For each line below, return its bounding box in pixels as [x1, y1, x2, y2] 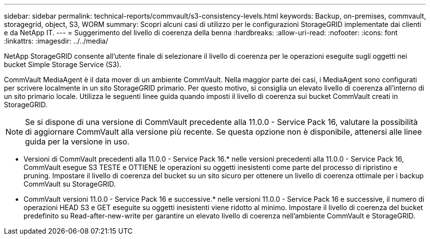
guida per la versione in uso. [25, 137, 130, 146]
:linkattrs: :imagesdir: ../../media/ [4, 37, 108, 45]
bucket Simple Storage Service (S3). [4, 60, 122, 69]
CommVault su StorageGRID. [24, 180, 116, 188]
